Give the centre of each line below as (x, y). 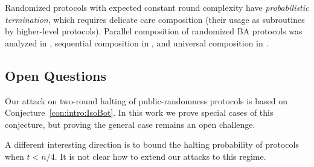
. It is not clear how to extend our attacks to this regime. (160, 156)
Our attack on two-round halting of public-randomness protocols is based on (146, 100)
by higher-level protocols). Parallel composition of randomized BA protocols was (154, 31)
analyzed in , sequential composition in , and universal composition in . (137, 43)
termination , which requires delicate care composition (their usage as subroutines (155, 19)
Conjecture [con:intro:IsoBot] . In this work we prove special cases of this (139, 112)
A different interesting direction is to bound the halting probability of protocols (152, 144)
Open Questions (56, 75)
